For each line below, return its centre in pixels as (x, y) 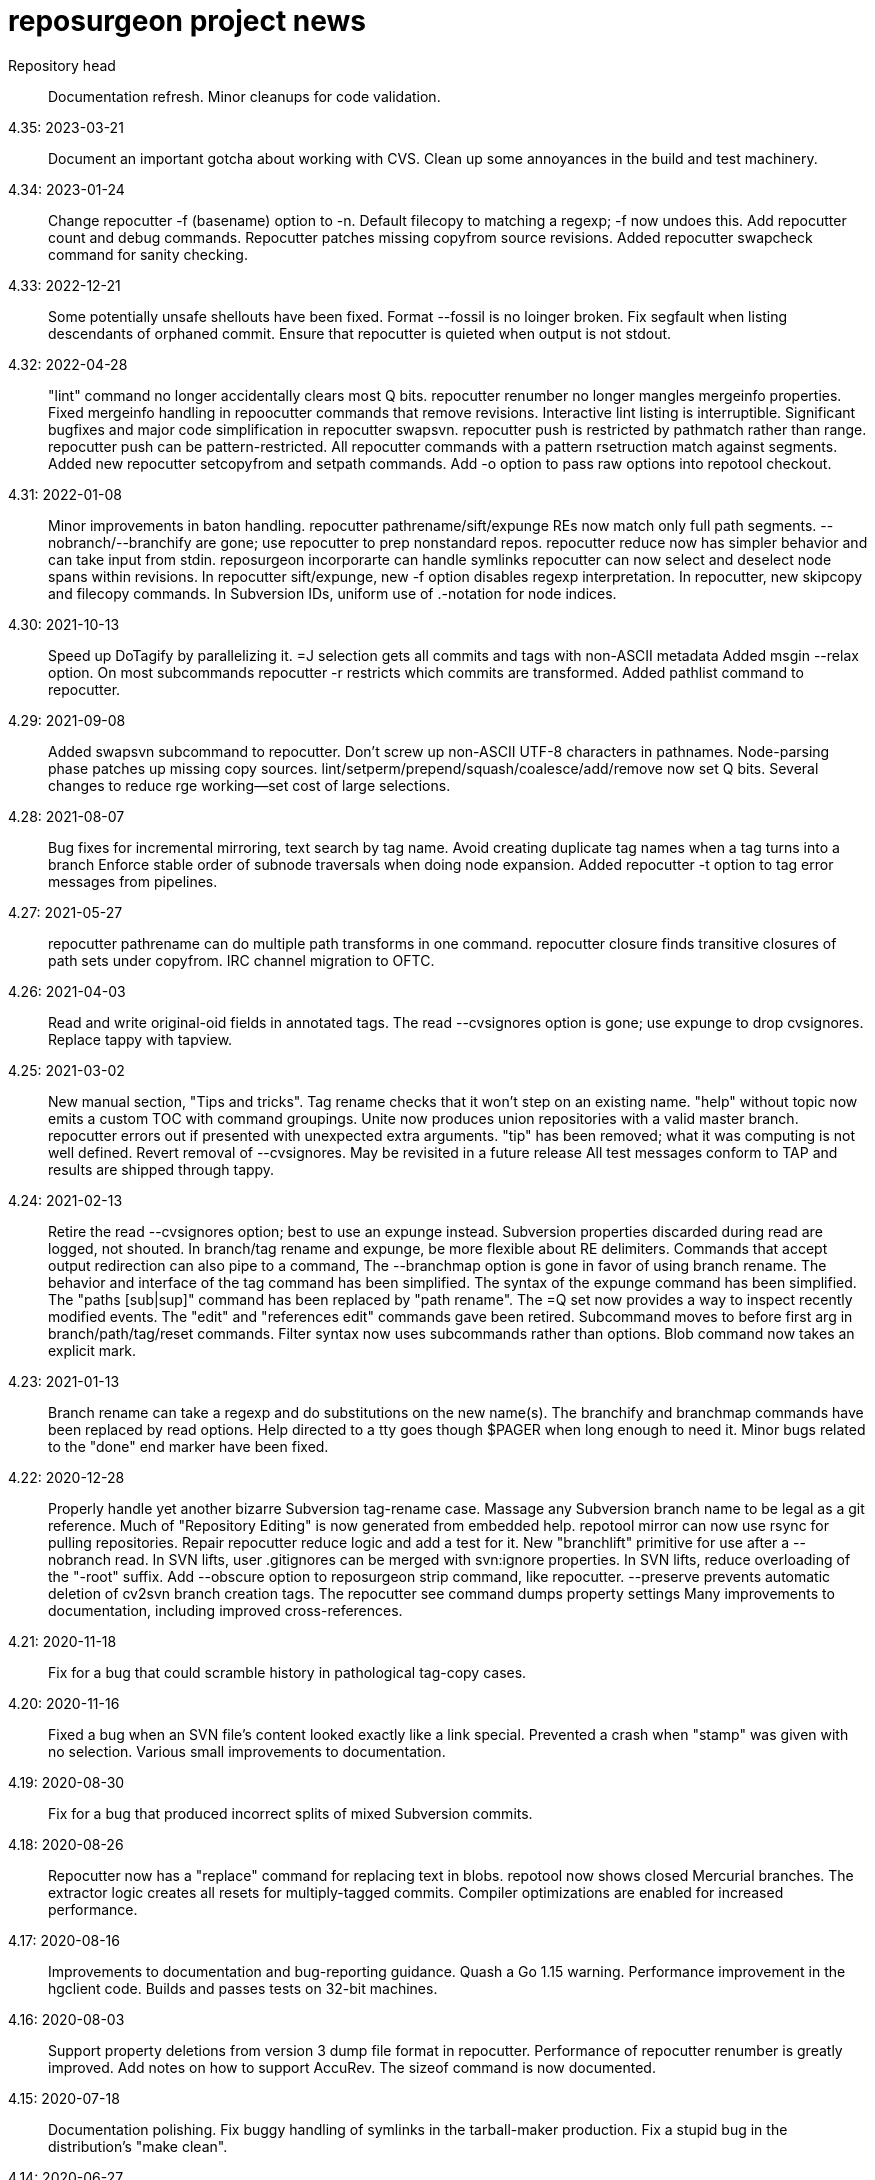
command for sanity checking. (148, 254)
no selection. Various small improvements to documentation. (247, 1751)
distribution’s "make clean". (138, 2146)
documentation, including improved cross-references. (225, 1610)
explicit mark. (92, 1350)
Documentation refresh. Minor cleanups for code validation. (244, 96)
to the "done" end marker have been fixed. (188, 1446)
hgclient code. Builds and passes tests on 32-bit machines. (243, 1988)
